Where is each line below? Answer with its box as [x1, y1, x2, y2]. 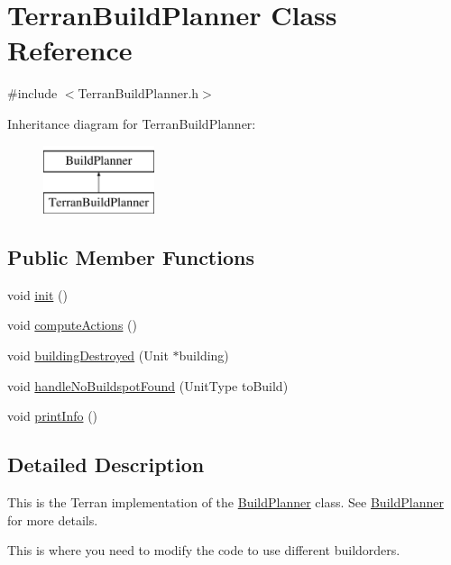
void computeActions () [7, 315, 137, 334]
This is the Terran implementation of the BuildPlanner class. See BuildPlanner [7, 493, 444, 512]
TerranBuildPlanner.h [78, 84, 199, 103]
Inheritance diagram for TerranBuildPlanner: [7, 114, 256, 132]
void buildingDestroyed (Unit [7, 346, 169, 365]
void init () [7, 285, 68, 304]
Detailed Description [7, 451, 205, 478]
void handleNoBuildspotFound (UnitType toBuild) [7, 376, 289, 395]
